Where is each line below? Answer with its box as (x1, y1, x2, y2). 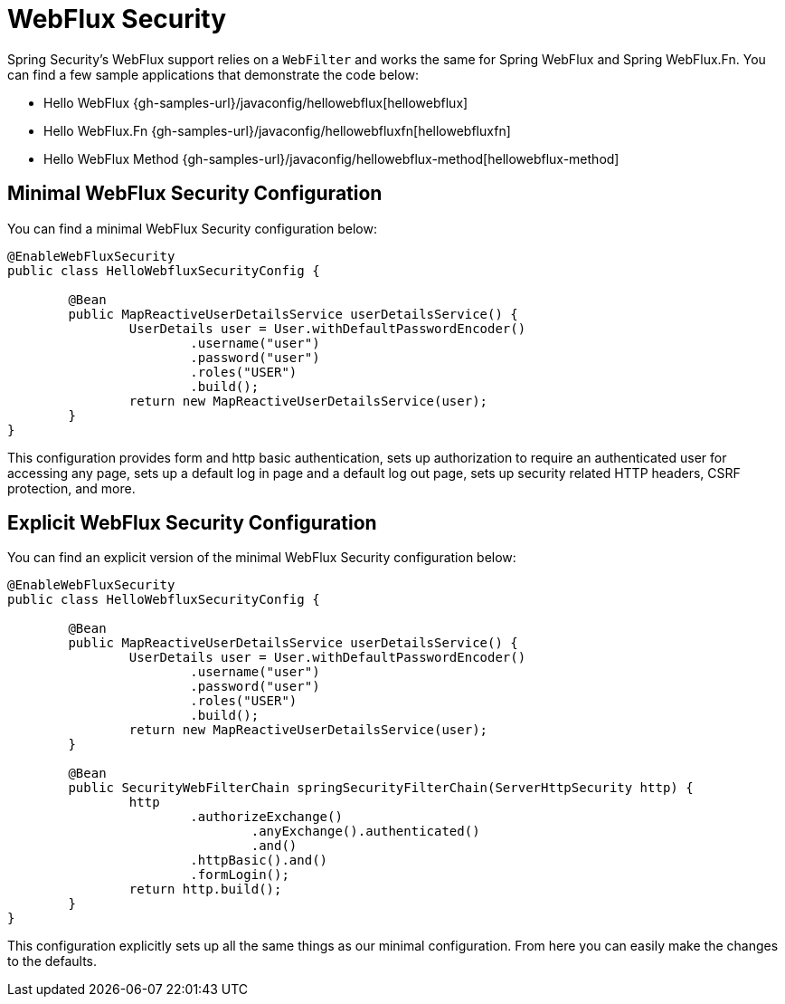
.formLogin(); (190, 867, 289, 883)
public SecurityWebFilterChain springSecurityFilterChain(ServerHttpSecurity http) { (68, 780, 694, 796)
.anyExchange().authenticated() (251, 824, 480, 839)
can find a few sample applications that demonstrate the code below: (7, 66, 420, 82)
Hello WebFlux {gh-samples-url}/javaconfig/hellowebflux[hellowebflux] (43, 94, 468, 110)
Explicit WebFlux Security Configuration (7, 512, 377, 535)
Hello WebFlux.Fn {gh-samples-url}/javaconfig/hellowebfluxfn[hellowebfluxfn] (43, 122, 511, 139)
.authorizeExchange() (190, 809, 343, 825)
